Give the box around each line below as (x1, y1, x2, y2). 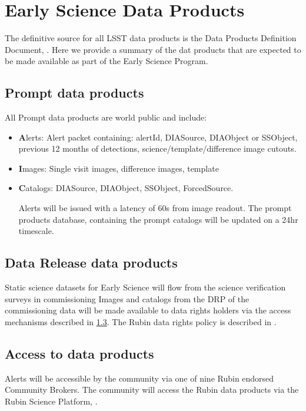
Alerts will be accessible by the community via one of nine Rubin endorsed (5, 372, 274, 384)
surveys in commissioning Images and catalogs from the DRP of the (5, 292, 250, 305)
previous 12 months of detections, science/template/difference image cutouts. (18, 142, 297, 155)
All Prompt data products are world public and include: (5, 111, 207, 123)
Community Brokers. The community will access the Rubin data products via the (5, 383, 299, 396)
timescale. (18, 225, 54, 237)
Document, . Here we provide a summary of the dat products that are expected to (5, 43, 301, 55)
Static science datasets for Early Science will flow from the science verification (5, 281, 286, 293)
